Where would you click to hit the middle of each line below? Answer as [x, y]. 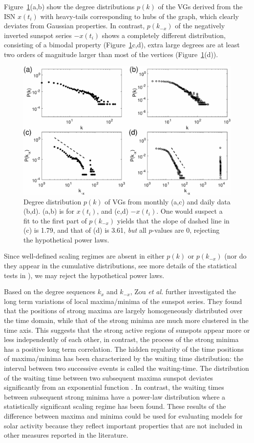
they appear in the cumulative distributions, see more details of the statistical [120, 266]
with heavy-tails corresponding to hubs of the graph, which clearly [139, 16]
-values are [168, 230]
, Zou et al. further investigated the [183, 292]
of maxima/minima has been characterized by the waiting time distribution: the [124, 358]
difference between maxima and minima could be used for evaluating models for [123, 415]
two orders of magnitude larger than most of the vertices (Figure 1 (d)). [111, 54]
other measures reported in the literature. [66, 435]
